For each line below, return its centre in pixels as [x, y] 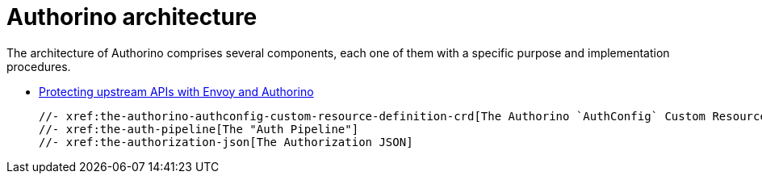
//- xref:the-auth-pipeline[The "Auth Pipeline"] [199, 129]
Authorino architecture [132, 17]
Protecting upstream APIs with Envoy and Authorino [176, 91]
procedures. [39, 66]
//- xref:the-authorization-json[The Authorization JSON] [226, 142]
